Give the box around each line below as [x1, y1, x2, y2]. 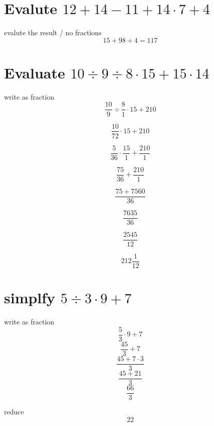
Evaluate [4, 62, 65, 82]
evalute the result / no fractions [4, 27, 102, 38]
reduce [4, 406, 24, 416]
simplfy [4, 287, 56, 308]
